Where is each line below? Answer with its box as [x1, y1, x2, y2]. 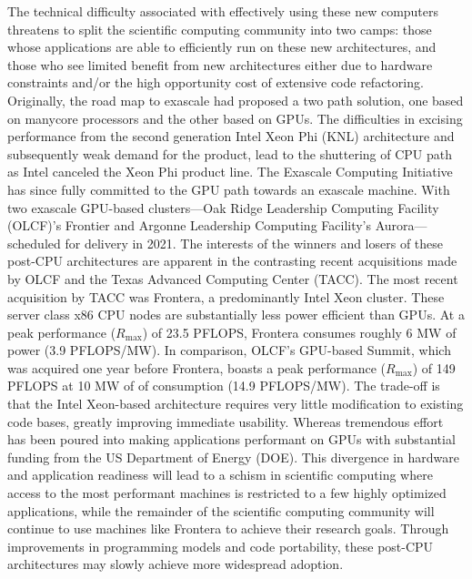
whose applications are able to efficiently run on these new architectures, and [7, 37, 437, 56]
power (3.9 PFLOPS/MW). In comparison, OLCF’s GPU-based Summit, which [7, 340, 451, 360]
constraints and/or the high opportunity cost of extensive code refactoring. [7, 73, 424, 92]
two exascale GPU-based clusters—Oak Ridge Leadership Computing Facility [7, 198, 439, 217]
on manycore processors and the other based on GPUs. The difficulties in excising [7, 108, 463, 127]
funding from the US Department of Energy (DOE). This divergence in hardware [7, 447, 459, 466]
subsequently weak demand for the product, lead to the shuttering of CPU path [7, 144, 453, 163]
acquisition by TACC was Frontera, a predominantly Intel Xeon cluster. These [7, 287, 445, 306]
